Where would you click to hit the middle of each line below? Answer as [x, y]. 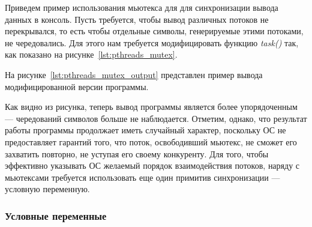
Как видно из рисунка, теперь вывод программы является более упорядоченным [151, 107]
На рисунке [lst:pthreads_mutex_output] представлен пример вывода [134, 74]
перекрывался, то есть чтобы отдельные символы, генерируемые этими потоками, [154, 31]
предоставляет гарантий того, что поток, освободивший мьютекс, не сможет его [151, 141]
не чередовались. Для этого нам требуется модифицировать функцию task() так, [152, 42]
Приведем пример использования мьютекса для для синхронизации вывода [142, 7]
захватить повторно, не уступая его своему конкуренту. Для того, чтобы [137, 153]
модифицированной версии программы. [77, 86]
